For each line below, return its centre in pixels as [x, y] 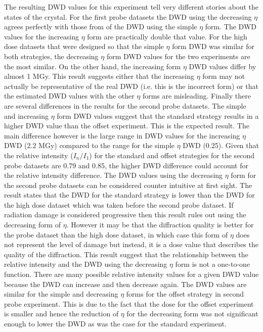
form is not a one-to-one [213, 264]
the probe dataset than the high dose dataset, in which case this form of [116, 234]
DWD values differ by [223, 66]
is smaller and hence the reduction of [61, 314]
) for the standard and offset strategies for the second [172, 155]
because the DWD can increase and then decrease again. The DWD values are [125, 284]
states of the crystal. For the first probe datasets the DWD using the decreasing [128, 16]
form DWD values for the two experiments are [178, 56]
